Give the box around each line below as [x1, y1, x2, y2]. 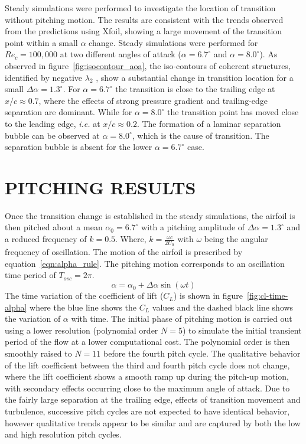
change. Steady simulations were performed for [89, 36, 258, 48]
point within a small [5, 36, 78, 48]
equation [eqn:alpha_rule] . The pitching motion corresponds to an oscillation [5, 257, 285, 269]
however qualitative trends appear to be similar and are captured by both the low [5, 416, 301, 429]
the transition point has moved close [167, 106, 299, 118]
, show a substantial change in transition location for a [96, 71, 294, 83]
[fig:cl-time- [247, 289, 288, 302]
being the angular [204, 233, 268, 245]
